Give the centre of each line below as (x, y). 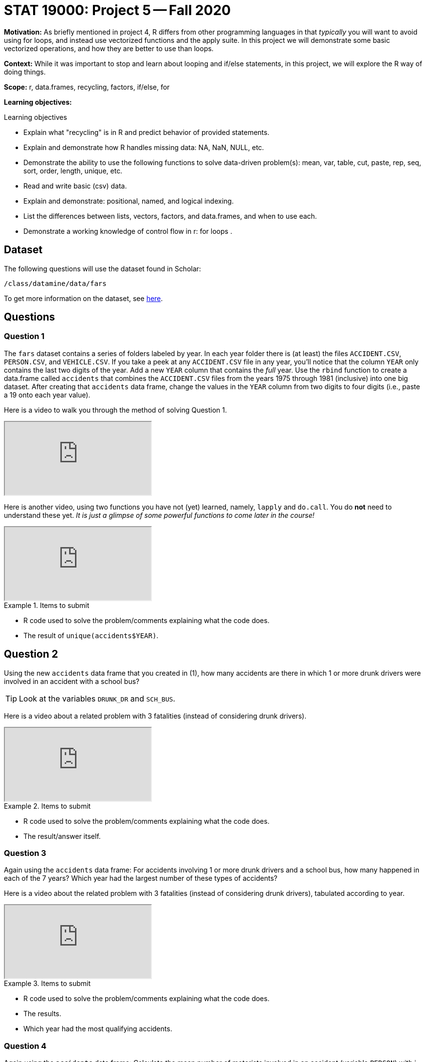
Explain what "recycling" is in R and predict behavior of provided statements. (147, 132)
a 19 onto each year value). (47, 395)
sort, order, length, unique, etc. (73, 171)
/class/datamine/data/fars (55, 283)
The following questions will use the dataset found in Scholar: (102, 268)
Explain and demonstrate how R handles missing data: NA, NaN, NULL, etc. (144, 147)
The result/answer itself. (62, 836)
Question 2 (31, 654)
